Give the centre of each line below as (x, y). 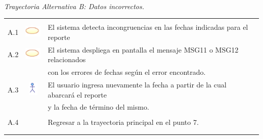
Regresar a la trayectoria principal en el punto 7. (123, 122)
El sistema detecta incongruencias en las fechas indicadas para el (148, 27)
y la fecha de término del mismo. (98, 107)
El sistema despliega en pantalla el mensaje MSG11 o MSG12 (143, 49)
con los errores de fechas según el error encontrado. (127, 72)
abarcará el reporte (77, 94)
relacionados (67, 59)
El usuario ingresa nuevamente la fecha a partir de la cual (137, 84)
